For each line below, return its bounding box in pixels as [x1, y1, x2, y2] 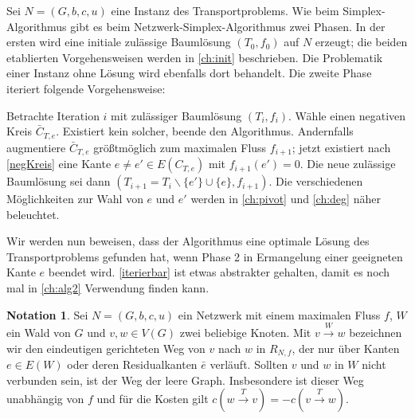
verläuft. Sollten [209, 356, 288, 373]
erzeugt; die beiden [315, 33, 408, 50]
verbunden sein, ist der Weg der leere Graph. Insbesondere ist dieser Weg [6, 371, 364, 388]
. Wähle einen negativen [288, 107, 406, 123]
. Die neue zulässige [300, 155, 396, 172]
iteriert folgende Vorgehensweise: [6, 80, 166, 96]
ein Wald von [6, 324, 71, 341]
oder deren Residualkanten [67, 356, 198, 373]
